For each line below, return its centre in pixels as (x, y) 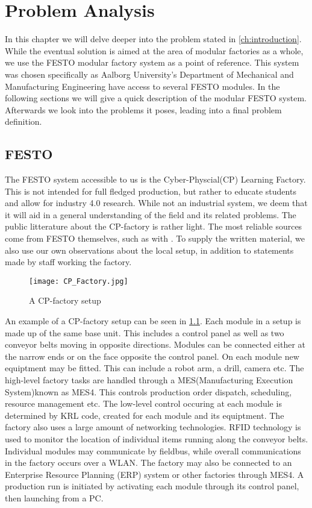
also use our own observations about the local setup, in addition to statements (149, 250)
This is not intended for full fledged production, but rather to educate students (151, 191)
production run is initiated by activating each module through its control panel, (152, 486)
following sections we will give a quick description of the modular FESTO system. (156, 98)
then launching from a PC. (54, 497)
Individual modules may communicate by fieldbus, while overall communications (153, 450)
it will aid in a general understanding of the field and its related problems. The (151, 214)
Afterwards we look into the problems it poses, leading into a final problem (143, 109)
